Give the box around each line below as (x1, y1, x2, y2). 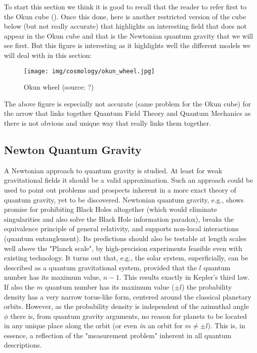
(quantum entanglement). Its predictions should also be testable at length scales (4, 233, 247, 243)
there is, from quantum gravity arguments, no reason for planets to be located (10, 310, 247, 321)
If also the (4, 281, 35, 292)
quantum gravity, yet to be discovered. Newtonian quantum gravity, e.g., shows (4, 194, 244, 204)
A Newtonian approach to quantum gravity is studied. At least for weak (4, 165, 222, 175)
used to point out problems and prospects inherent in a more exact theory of (4, 184, 236, 195)
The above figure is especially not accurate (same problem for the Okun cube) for (4, 98, 251, 108)
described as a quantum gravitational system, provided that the (4, 262, 197, 272)
